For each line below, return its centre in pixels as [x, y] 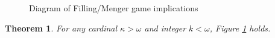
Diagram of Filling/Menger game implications [114, 8]
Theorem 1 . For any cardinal [61, 28]
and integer [165, 28]
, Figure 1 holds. [240, 28]
